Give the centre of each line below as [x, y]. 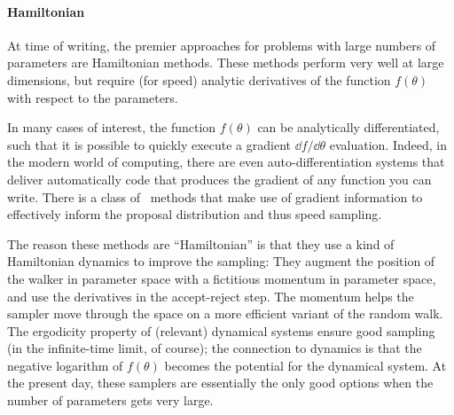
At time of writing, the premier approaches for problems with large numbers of [222, 45]
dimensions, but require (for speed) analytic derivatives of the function [199, 79]
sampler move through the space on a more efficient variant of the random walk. [225, 313]
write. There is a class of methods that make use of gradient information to [215, 196]
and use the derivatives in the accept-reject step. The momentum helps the [211, 296]
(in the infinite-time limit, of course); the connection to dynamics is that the [215, 348]
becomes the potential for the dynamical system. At [305, 365]
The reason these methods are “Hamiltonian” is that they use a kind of [201, 243]
